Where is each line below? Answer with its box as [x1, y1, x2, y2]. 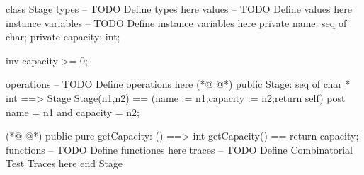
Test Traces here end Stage [6, 156, 123, 171]
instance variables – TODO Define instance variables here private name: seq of [6, 15, 347, 30]
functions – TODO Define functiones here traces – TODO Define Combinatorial [6, 142, 353, 157]
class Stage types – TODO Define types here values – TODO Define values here [6, 1, 352, 16]
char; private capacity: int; [6, 29, 120, 44]
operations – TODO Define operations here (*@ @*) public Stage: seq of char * [6, 77, 351, 91]
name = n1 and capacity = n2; [6, 104, 140, 119]
